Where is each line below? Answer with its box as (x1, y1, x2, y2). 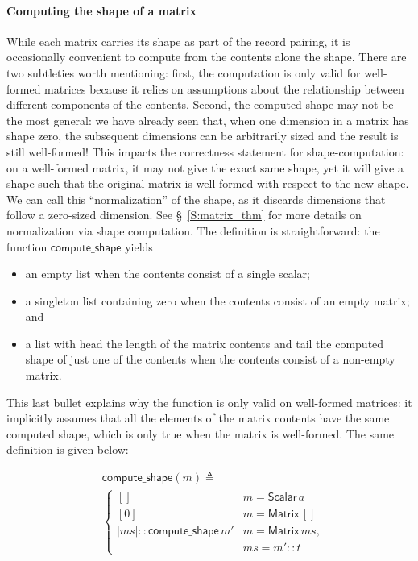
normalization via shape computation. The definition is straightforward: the (6, 222, 380, 239)
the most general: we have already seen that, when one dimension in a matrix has (6, 111, 409, 128)
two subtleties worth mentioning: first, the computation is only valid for (6, 64, 361, 81)
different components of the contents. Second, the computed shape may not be (6, 96, 394, 113)
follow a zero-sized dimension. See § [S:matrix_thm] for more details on (6, 206, 362, 223)
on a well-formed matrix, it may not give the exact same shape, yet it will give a (6, 159, 404, 176)
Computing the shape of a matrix (6, 2, 197, 19)
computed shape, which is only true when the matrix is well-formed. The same (6, 425, 395, 442)
